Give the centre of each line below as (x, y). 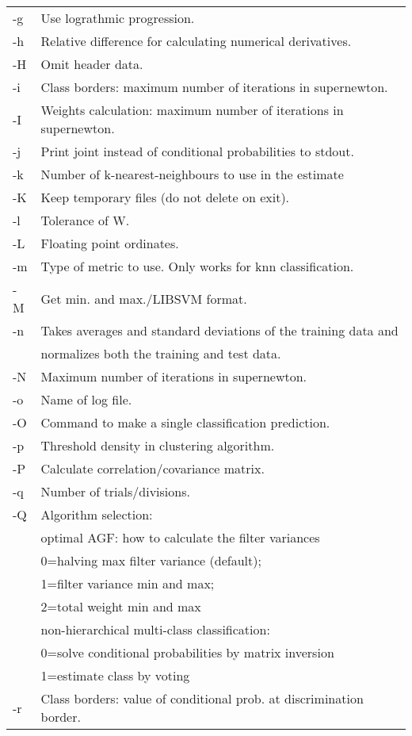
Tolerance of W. (85, 220)
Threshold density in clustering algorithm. (158, 445)
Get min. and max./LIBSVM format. (144, 298)
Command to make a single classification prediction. (185, 422)
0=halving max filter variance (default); (151, 560)
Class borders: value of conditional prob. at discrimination (202, 698)
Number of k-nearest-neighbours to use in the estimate (192, 174)
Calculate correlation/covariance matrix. (153, 468)
